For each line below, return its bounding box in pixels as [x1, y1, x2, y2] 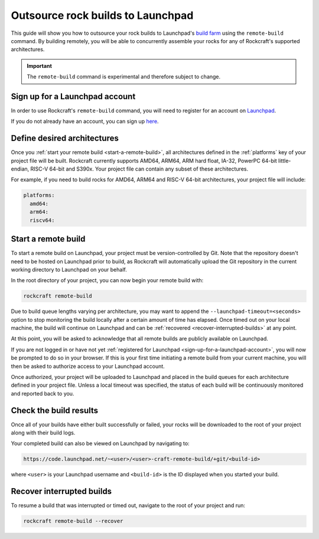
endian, [11, 165, 30, 172]
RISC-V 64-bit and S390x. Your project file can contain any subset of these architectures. [30, 165, 248, 172]
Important [27, 62, 53, 69]
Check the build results [11, 405, 99, 416]
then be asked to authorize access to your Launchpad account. [11, 362, 165, 370]
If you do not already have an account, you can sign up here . [11, 118, 159, 125]
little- [278, 157, 291, 164]
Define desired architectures [11, 133, 119, 143]
